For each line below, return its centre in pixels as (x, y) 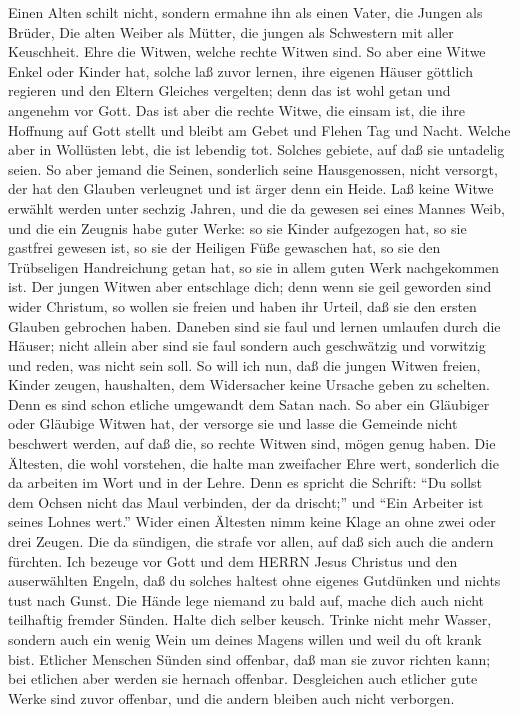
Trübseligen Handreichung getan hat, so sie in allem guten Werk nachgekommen (254, 266)
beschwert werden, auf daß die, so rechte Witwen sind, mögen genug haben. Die (252, 443)
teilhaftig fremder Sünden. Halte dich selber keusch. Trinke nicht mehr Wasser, (250, 619)
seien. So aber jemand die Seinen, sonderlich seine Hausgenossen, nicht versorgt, (253, 168)
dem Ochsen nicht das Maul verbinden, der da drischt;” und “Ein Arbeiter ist (246, 501)
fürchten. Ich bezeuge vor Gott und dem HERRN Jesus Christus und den (233, 560)
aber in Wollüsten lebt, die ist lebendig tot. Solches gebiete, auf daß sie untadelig (256, 149)
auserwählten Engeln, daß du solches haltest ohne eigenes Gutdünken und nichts (254, 580)
